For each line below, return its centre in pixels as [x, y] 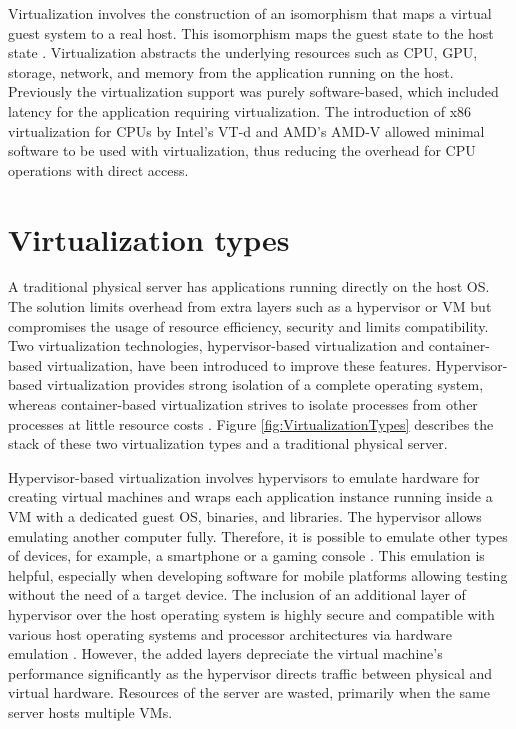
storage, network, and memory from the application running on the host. [231, 71]
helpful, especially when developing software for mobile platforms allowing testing [258, 574]
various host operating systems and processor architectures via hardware [230, 633]
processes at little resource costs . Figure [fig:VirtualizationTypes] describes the [251, 423]
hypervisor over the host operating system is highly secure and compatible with [251, 613]
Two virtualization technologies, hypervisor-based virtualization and [216, 345]
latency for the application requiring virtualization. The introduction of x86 [240, 110]
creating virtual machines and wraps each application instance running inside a [250, 496]
